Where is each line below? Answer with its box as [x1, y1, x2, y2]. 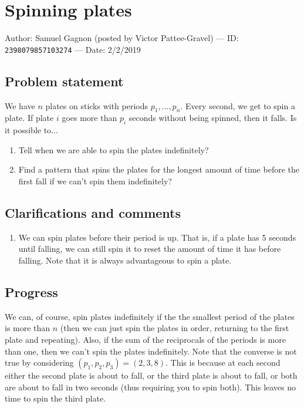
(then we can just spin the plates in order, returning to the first [60, 322, 289, 334]
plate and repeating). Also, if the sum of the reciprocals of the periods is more [5, 333, 286, 345]
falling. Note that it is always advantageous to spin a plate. [18, 254, 232, 266]
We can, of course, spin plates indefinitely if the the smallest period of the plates [5, 310, 295, 322]
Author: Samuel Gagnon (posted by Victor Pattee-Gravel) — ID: [5, 32, 239, 44]
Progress [5, 282, 58, 301]
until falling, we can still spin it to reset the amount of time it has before [18, 242, 281, 255]
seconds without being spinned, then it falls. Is [129, 112, 297, 124]
